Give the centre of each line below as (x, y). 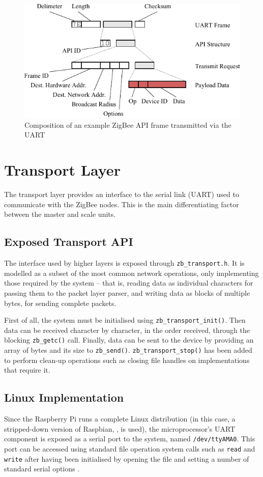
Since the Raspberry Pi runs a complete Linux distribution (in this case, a (120, 419)
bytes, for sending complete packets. (60, 303)
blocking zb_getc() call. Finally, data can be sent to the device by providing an (129, 340)
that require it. (27, 370)
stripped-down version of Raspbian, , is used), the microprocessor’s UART (120, 428)
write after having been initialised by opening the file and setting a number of (127, 458)
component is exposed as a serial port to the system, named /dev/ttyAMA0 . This (130, 439)
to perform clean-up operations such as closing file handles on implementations (127, 360)
